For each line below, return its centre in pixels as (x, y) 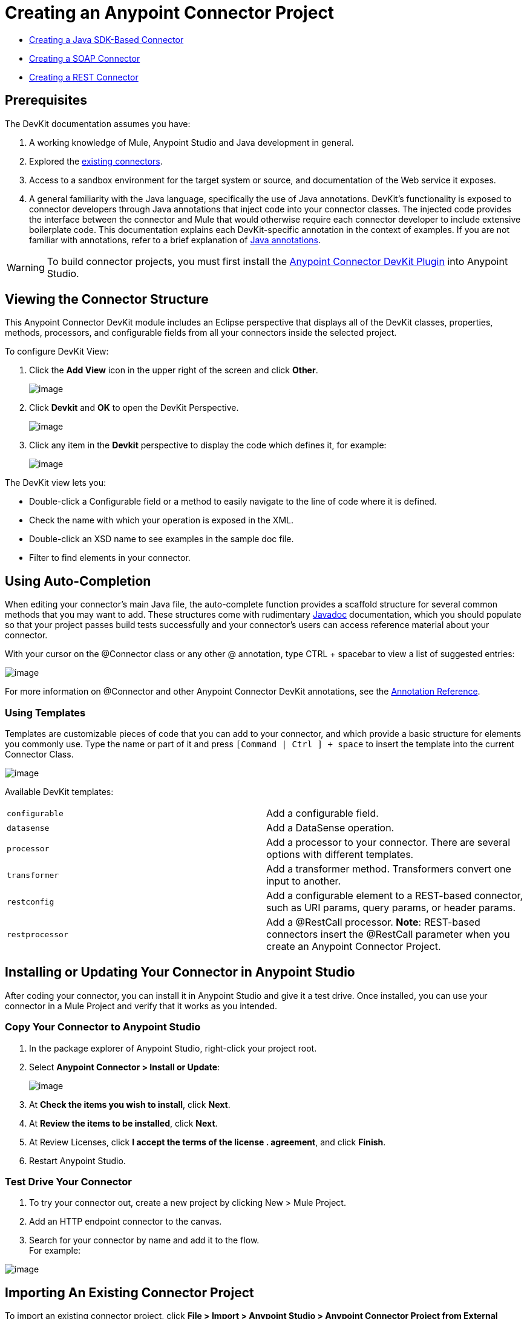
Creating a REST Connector (84, 77)
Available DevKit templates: (59, 792)
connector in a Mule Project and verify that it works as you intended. (141, 1006)
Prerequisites (46, 100)
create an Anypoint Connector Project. (354, 947)
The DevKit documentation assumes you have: (98, 123)
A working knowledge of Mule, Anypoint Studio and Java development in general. (191, 142)
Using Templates (45, 712)
